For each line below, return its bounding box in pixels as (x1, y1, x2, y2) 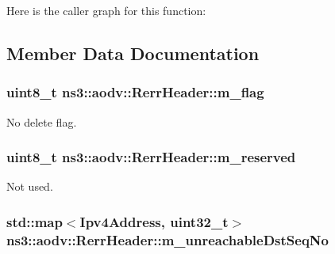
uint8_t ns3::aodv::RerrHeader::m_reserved (6, 147, 296, 167)
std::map (6, 211, 63, 231)
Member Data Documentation (6, 40, 260, 65)
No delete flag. (6, 113, 77, 130)
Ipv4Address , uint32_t (79, 211, 229, 231)
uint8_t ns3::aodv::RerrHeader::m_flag (6, 82, 264, 102)
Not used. (6, 178, 53, 195)
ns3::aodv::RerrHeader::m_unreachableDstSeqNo (6, 229, 329, 249)
